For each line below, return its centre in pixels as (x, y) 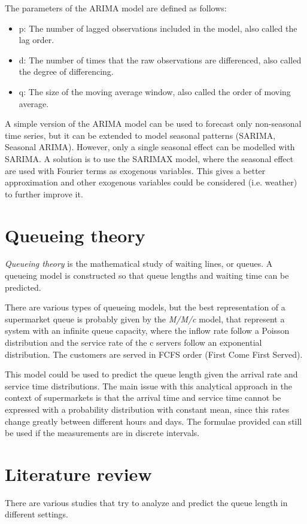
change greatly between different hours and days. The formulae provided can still (153, 421)
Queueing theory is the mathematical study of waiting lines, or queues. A (139, 263)
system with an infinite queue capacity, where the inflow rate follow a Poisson (147, 330)
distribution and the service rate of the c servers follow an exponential (133, 342)
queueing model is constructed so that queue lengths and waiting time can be (147, 275)
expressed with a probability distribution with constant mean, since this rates (147, 409)
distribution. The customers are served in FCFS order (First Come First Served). (154, 354)
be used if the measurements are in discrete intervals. (102, 433)
